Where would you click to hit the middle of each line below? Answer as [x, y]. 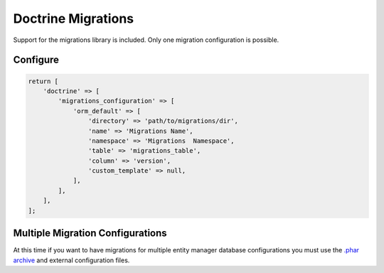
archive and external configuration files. [71, 260]
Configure [36, 60]
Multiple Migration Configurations [90, 234]
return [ [43, 81]
